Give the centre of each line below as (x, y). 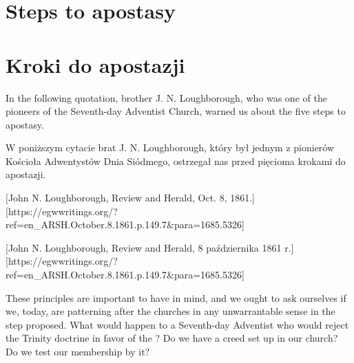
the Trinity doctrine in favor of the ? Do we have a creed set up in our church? (172, 338)
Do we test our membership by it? (78, 351)
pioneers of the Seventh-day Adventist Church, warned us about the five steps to (176, 111)
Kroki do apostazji (95, 64)
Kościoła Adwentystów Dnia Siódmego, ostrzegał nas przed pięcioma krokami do (176, 161)
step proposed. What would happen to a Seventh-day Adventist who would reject (177, 324)
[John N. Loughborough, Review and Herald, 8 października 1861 (144, 247)
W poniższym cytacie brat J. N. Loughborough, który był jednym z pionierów (170, 147)
